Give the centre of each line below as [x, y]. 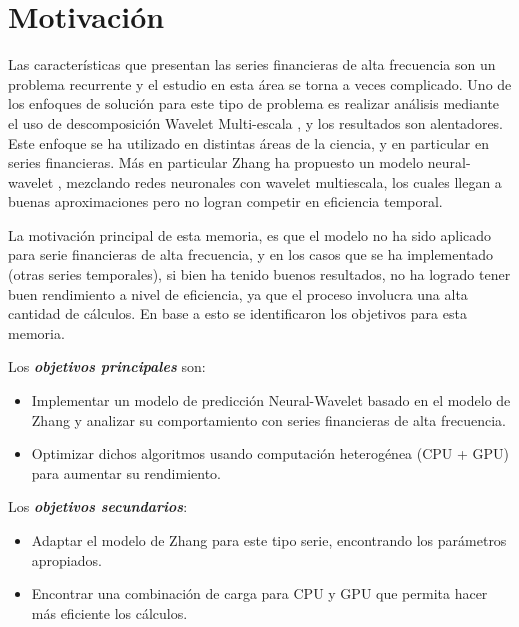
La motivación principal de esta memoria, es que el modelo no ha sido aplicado [250, 234]
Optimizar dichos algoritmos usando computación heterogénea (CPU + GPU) [270, 453]
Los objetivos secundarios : [98, 506]
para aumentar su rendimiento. [126, 472]
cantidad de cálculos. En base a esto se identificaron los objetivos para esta [237, 313]
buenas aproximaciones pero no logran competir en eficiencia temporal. [225, 201]
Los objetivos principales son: [107, 366]
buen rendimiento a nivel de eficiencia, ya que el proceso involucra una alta [238, 293]
